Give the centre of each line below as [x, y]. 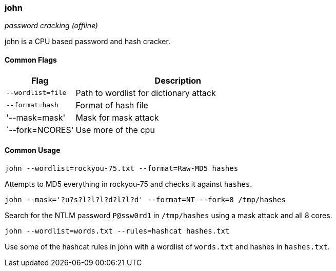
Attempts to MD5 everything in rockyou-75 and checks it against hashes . [129, 184]
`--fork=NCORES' [40, 130]
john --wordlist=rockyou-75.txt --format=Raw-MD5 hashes [122, 168]
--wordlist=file [36, 93]
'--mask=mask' [36, 117]
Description [178, 80]
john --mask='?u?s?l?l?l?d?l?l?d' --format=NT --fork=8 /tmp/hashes [145, 199]
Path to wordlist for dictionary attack [146, 93]
